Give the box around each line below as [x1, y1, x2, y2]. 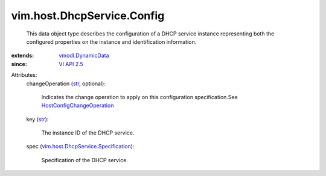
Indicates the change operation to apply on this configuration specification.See [41, 93, 238, 100]
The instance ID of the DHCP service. [41, 129, 135, 136]
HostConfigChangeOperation [41, 102, 114, 109]
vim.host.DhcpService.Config [11, 9, 165, 22]
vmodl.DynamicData [59, 52, 109, 59]
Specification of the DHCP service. [41, 156, 128, 163]
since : [11, 60, 27, 67]
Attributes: [11, 71, 37, 79]
